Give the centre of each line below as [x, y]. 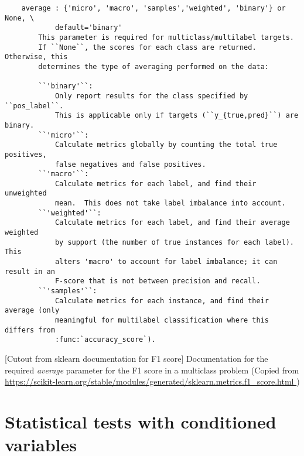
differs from [30, 330]
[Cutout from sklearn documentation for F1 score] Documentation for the [136, 358]
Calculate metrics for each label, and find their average [172, 223]
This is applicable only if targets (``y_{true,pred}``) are [177, 116]
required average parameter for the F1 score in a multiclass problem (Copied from [152, 370]
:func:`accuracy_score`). [105, 340]
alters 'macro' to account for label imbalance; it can [166, 262]
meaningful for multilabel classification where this [162, 320]
